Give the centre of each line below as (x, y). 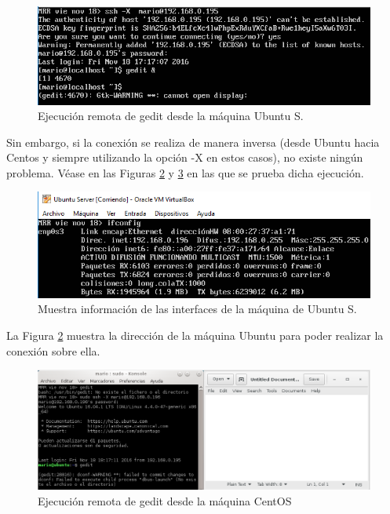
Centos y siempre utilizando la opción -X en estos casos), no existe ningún (185, 157)
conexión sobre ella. (53, 350)
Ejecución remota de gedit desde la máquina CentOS (165, 500)
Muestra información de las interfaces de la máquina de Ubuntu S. (197, 309)
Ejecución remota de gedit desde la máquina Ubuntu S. (171, 116)
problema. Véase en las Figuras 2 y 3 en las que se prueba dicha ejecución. (185, 172)
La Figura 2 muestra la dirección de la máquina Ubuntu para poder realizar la (195, 335)
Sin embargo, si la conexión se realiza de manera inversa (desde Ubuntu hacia (193, 142)
